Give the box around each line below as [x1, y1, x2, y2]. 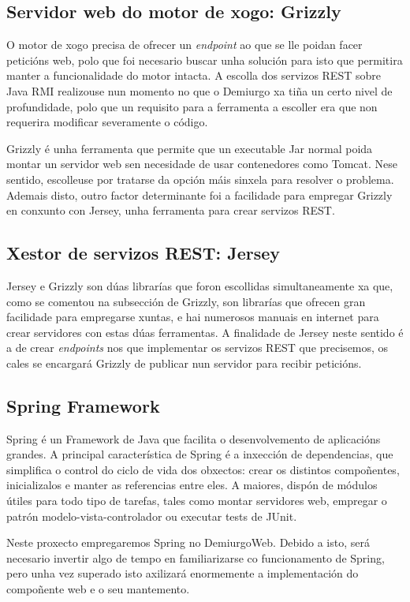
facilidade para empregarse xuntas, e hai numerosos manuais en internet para [6, 308, 379, 325]
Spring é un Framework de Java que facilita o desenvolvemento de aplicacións [6, 430, 381, 447]
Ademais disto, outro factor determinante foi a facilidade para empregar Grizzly [6, 186, 393, 203]
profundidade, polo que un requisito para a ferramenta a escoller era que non [6, 98, 378, 114]
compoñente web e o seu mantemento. [6, 581, 190, 597]
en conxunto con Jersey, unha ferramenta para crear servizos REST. [6, 202, 335, 219]
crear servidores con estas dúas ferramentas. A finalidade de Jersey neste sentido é [6, 323, 404, 340]
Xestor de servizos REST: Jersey [6, 241, 281, 265]
